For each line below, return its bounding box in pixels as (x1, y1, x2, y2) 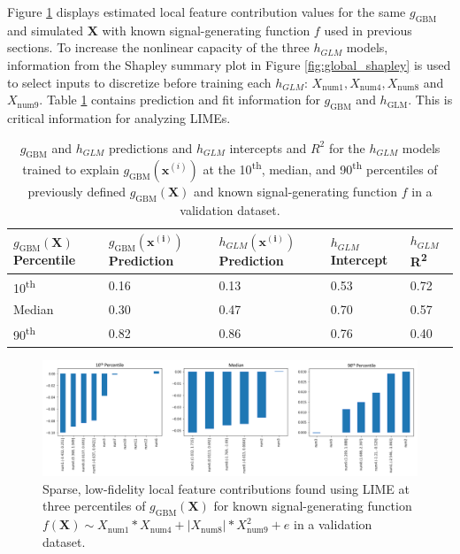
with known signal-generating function (102, 20, 310, 39)
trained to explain (22, 160, 119, 179)
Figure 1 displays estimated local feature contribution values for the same (7, 3, 406, 20)
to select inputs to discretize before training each (7, 73, 272, 91)
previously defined (27, 182, 126, 201)
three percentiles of (42, 496, 146, 515)
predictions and (109, 138, 193, 157)
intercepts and (229, 138, 307, 157)
